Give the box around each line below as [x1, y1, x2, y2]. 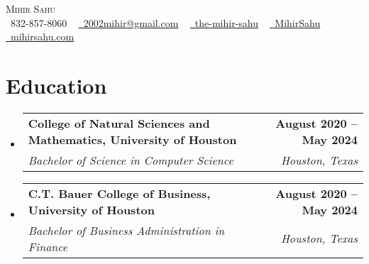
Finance [28, 238, 68, 255]
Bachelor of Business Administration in [28, 221, 225, 238]
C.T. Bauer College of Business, [28, 185, 211, 202]
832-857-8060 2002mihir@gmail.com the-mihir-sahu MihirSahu [10, 15, 321, 30]
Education [6, 70, 107, 99]
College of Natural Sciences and [28, 114, 210, 131]
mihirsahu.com [10, 29, 75, 44]
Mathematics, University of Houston [28, 131, 237, 148]
